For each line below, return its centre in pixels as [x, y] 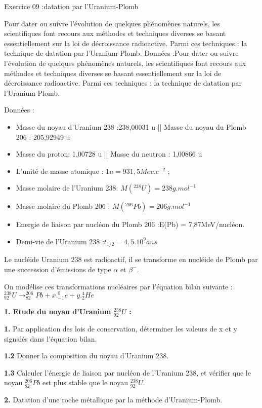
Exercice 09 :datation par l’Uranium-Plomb [71, 6]
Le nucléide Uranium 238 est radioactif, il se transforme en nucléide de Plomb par [131, 259]
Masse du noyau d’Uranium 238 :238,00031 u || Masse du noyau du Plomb [131, 126]
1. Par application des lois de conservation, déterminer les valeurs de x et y [121, 328]
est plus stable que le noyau [85, 382]
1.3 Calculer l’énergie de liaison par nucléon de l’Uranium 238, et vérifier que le [127, 372]
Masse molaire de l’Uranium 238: [67, 188]
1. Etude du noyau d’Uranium [58, 311]
